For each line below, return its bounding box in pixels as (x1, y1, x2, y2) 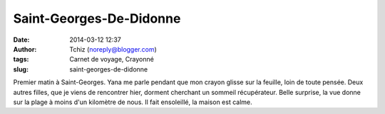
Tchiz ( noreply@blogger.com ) (69, 45, 157, 53)
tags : (13, 55, 29, 64)
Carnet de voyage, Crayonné (69, 55, 155, 64)
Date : (13, 35, 30, 44)
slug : (13, 64, 29, 74)
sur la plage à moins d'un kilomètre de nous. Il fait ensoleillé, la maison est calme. (13, 98, 252, 106)
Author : (13, 45, 37, 53)
